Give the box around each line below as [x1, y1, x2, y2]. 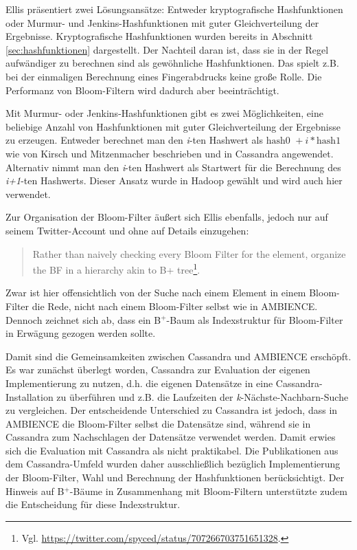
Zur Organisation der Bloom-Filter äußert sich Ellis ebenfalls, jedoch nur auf [5, 210, 328, 224]
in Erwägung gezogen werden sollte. [5, 326, 156, 340]
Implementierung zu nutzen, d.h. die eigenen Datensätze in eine [5, 375, 273, 390]
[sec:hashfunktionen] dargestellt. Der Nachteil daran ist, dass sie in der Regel [5, 42, 329, 56]
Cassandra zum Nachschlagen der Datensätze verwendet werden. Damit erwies [5, 430, 336, 444]
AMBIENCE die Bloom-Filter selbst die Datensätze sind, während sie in [5, 416, 311, 430]
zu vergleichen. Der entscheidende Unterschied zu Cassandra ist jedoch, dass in [5, 403, 338, 417]
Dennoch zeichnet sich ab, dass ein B [5, 312, 161, 327]
